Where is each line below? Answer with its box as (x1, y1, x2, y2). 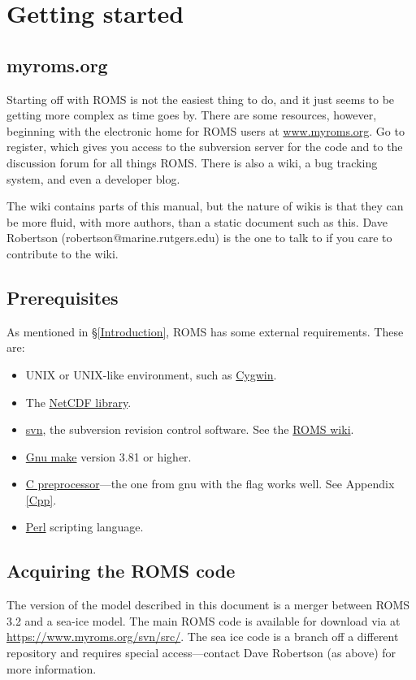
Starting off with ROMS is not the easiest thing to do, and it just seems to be (6, 90, 395, 107)
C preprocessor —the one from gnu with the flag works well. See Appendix (25, 475, 395, 492)
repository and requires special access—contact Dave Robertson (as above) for (6, 644, 396, 661)
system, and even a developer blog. (6, 170, 180, 187)
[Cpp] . (25, 491, 57, 508)
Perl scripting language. (25, 518, 144, 535)
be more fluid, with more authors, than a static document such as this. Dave (6, 213, 388, 230)
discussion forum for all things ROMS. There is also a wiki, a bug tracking (6, 154, 378, 171)
